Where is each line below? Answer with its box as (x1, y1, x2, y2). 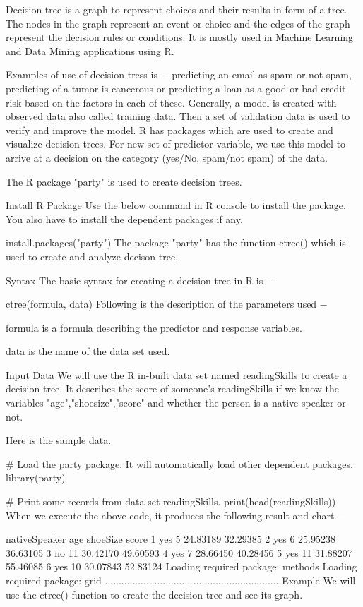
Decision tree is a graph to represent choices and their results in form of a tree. (6, 2, 347, 16)
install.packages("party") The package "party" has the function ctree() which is (6, 235, 346, 250)
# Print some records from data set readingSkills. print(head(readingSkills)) (6, 494, 336, 509)
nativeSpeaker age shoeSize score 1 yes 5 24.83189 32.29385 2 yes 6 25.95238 (6, 531, 335, 546)
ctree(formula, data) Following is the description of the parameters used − (6, 296, 328, 311)
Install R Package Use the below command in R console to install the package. (6, 198, 346, 212)
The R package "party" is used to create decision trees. (6, 174, 242, 188)
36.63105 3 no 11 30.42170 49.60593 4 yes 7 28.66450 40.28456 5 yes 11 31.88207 (6, 545, 352, 560)
